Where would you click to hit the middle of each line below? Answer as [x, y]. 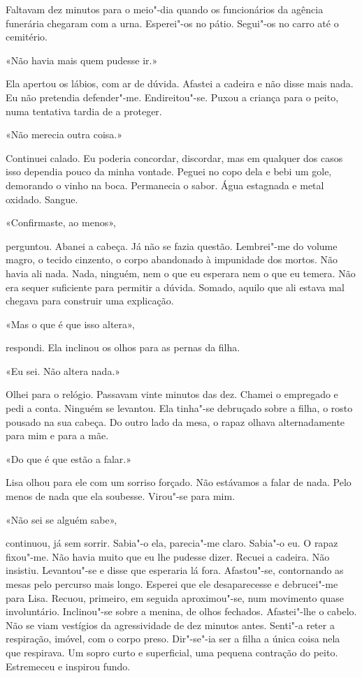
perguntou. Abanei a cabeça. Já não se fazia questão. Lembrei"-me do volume [172, 245]
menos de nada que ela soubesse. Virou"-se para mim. [121, 496]
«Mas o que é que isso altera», [70, 324]
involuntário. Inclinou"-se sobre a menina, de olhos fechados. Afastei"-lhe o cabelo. [181, 611]
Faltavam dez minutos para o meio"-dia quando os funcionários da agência [165, 9]
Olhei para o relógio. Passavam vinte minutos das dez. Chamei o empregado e [172, 394]
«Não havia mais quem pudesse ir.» [82, 60]
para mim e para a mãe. [57, 435]
